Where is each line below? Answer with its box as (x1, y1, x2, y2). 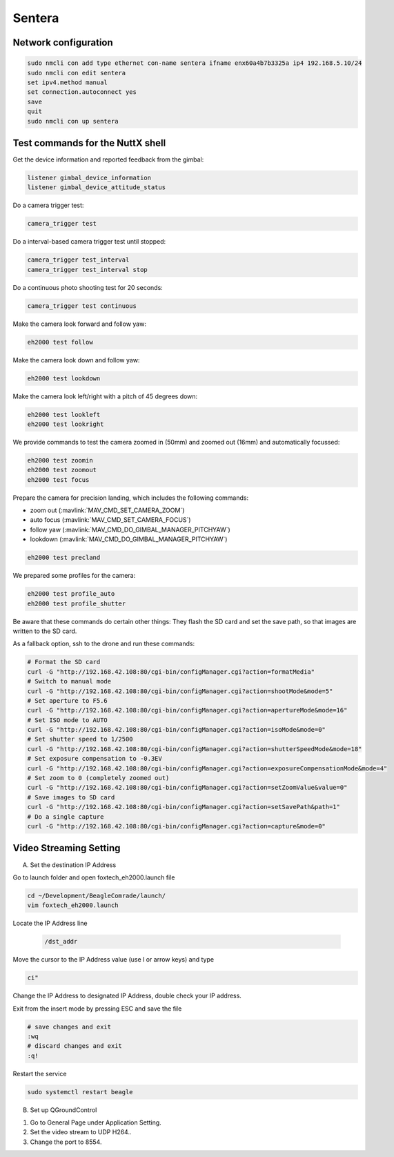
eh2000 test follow (27, 338, 93, 346)
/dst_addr (44, 937, 78, 946)
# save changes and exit (27, 1022, 112, 1031)
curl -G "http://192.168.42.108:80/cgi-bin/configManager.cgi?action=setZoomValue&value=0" (27, 784, 348, 792)
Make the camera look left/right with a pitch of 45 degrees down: (12, 392, 198, 400)
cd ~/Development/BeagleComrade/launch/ (27, 891, 166, 900)
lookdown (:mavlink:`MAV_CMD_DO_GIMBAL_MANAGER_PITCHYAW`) (30, 535, 228, 543)
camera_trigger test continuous (27, 302, 137, 310)
